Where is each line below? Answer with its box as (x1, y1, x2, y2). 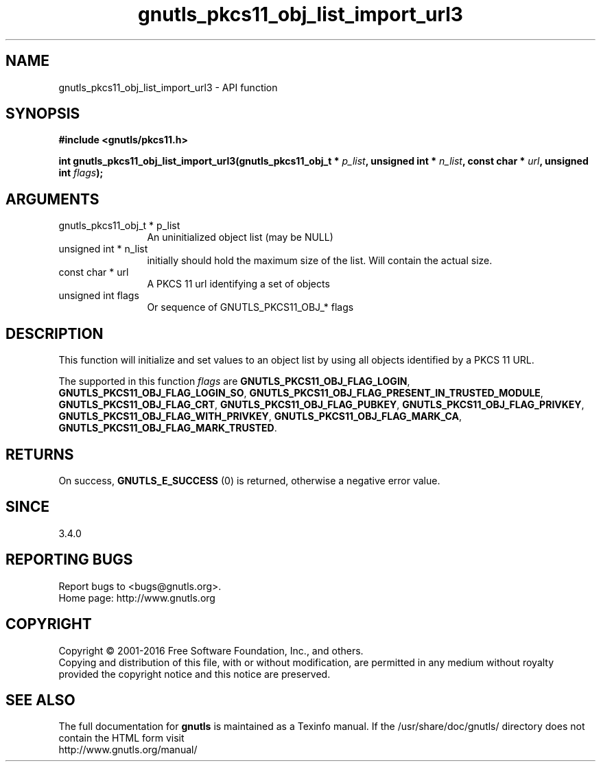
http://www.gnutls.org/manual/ (58, 744, 198, 756)
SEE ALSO (5, 691, 75, 709)
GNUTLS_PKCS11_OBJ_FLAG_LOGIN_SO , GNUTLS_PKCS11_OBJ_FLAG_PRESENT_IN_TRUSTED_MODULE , (58, 387, 543, 399)
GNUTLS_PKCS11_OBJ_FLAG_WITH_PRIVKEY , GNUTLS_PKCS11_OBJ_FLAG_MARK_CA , (58, 410, 462, 423)
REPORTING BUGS (5, 551, 133, 569)
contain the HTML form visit (58, 732, 185, 744)
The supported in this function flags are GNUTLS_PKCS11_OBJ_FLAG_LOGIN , (58, 375, 410, 388)
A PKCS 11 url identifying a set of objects (147, 278, 330, 290)
